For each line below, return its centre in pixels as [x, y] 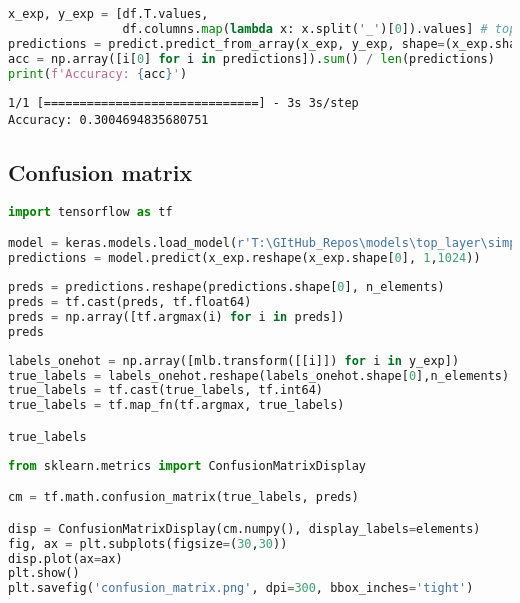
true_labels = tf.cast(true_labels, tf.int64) [165, 390]
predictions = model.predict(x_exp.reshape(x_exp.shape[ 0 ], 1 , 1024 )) [244, 258]
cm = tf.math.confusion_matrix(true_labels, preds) [183, 497]
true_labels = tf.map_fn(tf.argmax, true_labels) [176, 405]
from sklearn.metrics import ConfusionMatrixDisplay [187, 465]
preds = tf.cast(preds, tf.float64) [130, 302]
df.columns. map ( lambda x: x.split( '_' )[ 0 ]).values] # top [319, 28]
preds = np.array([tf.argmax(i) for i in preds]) [176, 316]
